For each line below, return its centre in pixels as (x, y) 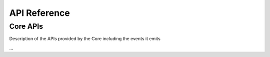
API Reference (39, 13)
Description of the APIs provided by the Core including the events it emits (85, 39)
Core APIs (26, 26)
